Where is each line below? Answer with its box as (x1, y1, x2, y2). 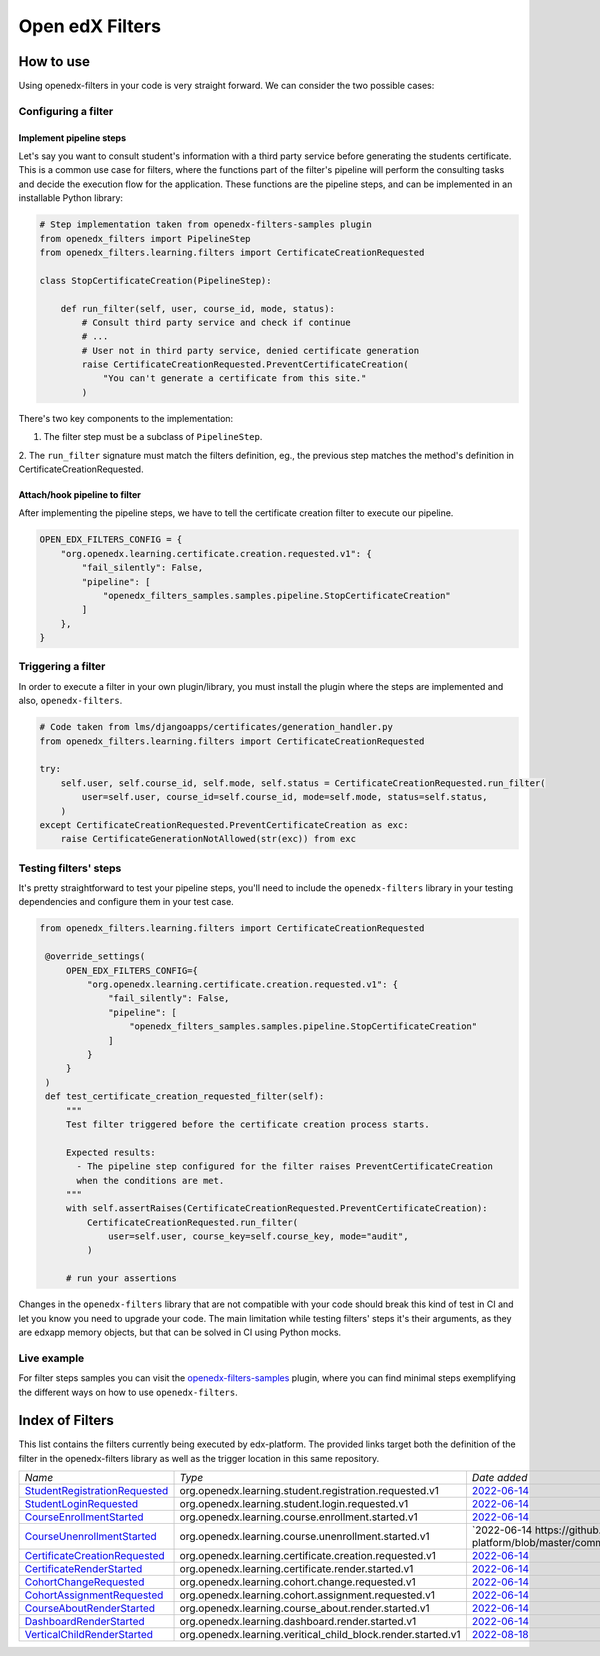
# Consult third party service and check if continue (81, 316, 351, 328)
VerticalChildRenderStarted (24, 1628, 154, 1642)
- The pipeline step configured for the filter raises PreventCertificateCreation (76, 1161, 494, 1172)
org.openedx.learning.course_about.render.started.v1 (179, 1601, 430, 1615)
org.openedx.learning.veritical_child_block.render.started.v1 (179, 1628, 461, 1642)
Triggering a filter (18, 660, 106, 674)
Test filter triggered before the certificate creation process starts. (65, 1118, 430, 1130)
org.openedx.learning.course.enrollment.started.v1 (179, 1510, 419, 1524)
